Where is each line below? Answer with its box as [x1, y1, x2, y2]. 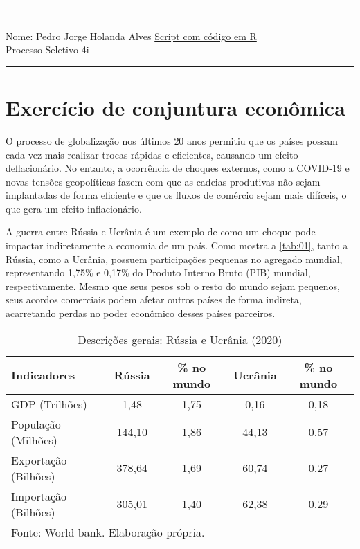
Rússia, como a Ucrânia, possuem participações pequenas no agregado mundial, [6, 251, 343, 266]
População [11, 415, 61, 432]
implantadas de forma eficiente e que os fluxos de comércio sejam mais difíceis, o [6, 188, 347, 202]
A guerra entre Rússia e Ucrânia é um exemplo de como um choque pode [6, 224, 316, 239]
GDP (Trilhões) [11, 395, 87, 412]
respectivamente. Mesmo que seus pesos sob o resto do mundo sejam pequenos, [6, 278, 340, 293]
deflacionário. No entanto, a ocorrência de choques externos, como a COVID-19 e [6, 161, 350, 175]
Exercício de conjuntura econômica [6, 93, 345, 121]
